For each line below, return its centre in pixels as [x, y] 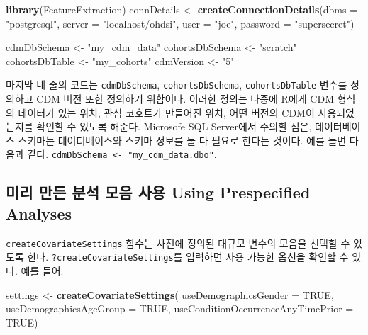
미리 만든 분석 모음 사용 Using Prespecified [158, 192]
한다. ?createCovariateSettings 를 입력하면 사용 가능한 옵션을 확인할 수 [188, 257]
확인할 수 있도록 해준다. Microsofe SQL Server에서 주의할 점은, [174, 126]
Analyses [39, 213]
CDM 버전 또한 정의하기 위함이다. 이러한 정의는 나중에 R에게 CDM [185, 99]
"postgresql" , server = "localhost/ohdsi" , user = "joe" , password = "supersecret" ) [180, 23]
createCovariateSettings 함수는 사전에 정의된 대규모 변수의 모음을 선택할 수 [178, 243]
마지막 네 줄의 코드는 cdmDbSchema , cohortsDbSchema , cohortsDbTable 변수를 [177, 85]
